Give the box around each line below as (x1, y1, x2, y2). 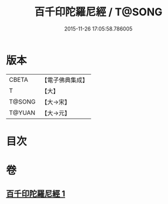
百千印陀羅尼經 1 (6, 189, 66, 199)
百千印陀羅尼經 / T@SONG (34, 5, 163, 19)
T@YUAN (9, 108, 36, 116)
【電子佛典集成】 (41, 76, 89, 84)
